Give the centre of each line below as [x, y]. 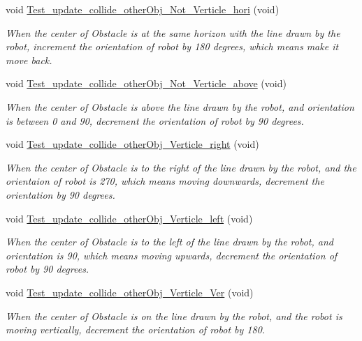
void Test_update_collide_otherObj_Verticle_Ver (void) [130, 292]
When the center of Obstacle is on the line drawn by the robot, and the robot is [174, 316]
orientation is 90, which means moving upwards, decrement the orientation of [172, 255]
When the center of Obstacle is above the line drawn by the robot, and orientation [180, 106]
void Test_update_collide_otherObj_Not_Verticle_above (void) [146, 83]
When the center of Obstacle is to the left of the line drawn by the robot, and [169, 242]
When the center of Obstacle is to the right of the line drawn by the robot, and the [181, 167]
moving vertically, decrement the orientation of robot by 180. [136, 329]
